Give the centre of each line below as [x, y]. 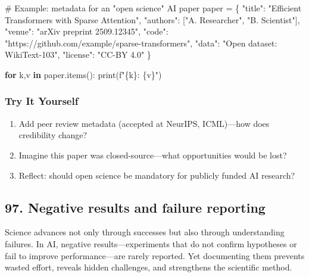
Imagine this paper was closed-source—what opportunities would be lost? [153, 155]
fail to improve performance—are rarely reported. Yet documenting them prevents [155, 255]
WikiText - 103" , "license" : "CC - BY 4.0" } [78, 55]
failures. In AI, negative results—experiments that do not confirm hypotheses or [151, 243]
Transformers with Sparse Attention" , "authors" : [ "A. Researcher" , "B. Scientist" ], [152, 19]
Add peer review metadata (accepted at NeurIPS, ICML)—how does [144, 123]
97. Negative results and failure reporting [135, 207]
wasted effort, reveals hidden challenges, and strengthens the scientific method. [149, 267]
